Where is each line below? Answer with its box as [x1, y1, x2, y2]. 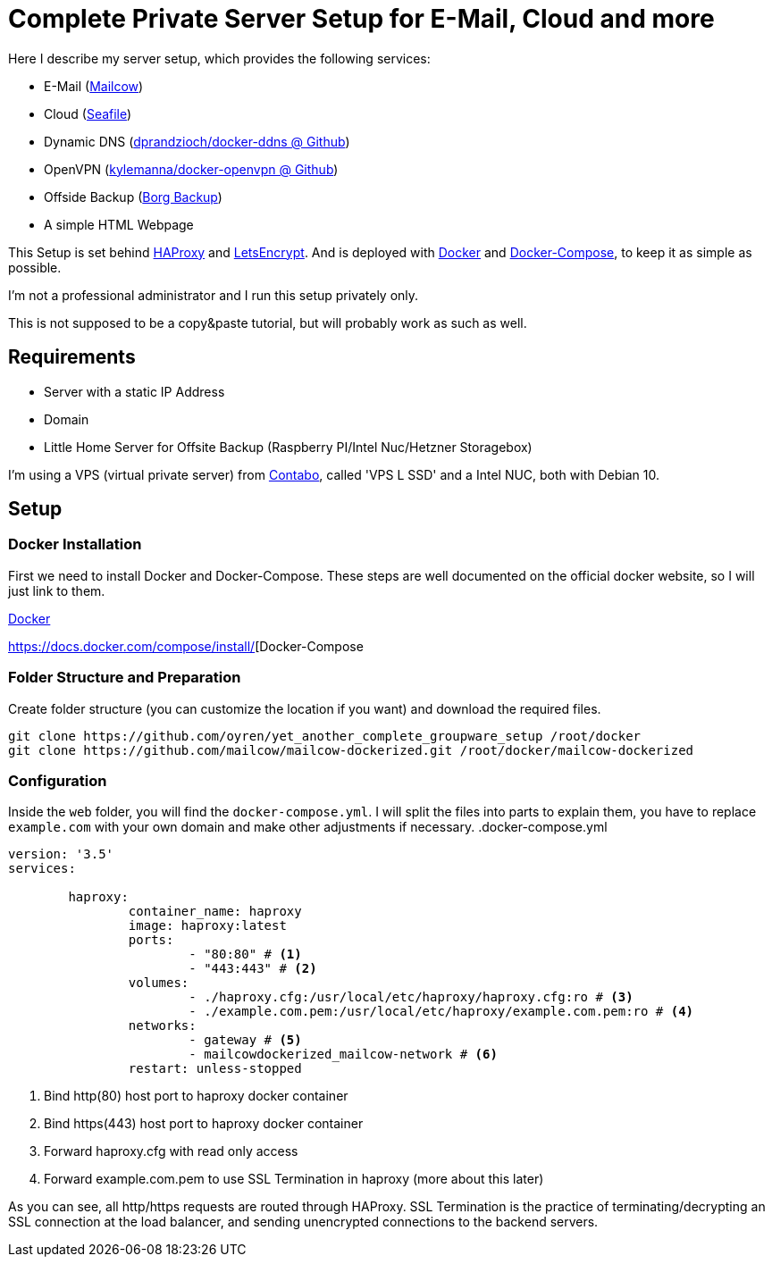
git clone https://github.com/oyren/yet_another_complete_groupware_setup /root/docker [8, 728, 642, 743]
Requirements [8, 346, 136, 369]
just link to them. [8, 582, 105, 599]
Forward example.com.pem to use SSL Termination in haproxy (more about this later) [44, 1171, 544, 1187]
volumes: [128, 975, 189, 991]
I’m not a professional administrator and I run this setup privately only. [8, 287, 419, 303]
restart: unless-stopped [128, 1061, 302, 1076]
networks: [128, 1018, 197, 1034]
